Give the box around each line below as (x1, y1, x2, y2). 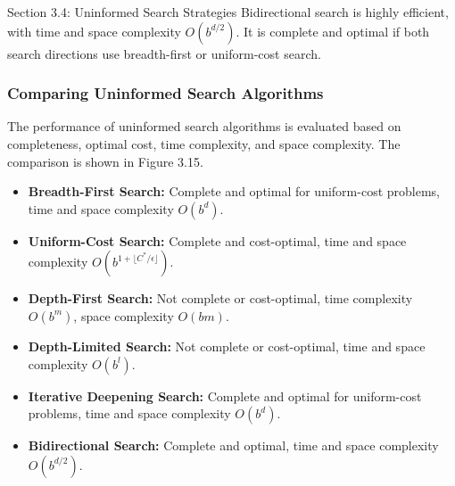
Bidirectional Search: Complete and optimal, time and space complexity (28, 436, 439, 455)
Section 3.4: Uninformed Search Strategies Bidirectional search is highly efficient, (7, 3, 449, 21)
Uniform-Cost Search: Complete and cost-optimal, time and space (28, 231, 407, 250)
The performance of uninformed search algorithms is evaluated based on (7, 117, 401, 136)
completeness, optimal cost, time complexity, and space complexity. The (7, 135, 401, 152)
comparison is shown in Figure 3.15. (7, 152, 203, 170)
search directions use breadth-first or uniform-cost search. (7, 44, 321, 62)
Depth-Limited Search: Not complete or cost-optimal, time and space (28, 336, 426, 355)
